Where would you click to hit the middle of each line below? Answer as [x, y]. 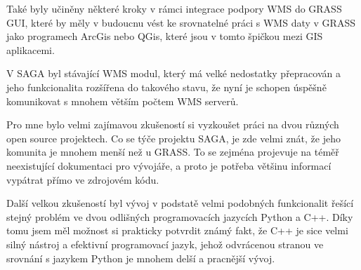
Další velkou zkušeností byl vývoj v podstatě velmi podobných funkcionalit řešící [180, 203]
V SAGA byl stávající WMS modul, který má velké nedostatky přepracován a [173, 73]
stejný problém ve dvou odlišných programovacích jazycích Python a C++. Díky [180, 216]
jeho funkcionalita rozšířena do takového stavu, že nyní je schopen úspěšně [166, 87]
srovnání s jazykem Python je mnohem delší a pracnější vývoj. [141, 258]
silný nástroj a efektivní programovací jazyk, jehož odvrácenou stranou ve [165, 244]
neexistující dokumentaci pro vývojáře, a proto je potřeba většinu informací [169, 165]
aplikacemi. [31, 49]
